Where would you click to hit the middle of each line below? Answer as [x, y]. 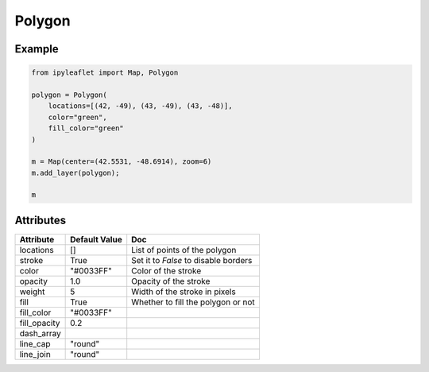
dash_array [40, 333]
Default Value [96, 239]
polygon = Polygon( [69, 95]
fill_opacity [40, 323]
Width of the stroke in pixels [184, 292]
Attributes [41, 220]
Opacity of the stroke [171, 281]
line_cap [35, 343]
